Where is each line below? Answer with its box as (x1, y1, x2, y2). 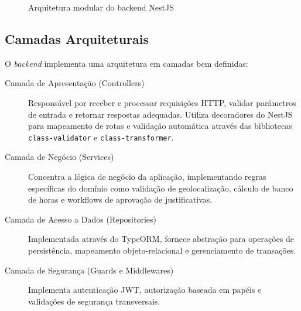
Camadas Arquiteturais (5, 29, 149, 47)
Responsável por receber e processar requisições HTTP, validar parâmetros (28, 96, 296, 108)
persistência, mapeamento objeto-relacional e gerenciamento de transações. (28, 244, 296, 256)
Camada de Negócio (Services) (5, 151, 114, 163)
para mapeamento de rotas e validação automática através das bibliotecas (28, 119, 292, 132)
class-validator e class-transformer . (28, 131, 174, 143)
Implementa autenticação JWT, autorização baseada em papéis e (28, 283, 262, 296)
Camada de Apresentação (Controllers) (5, 77, 145, 89)
